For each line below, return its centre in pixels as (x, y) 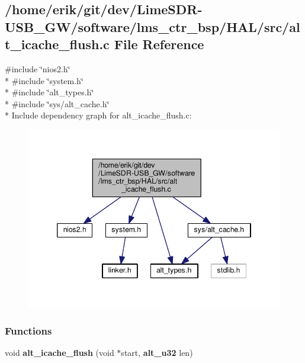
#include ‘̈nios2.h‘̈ (38, 68)
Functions (28, 330)
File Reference (159, 44)
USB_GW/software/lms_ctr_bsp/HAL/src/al (152, 26)
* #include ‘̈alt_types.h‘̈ (49, 92)
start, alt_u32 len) (157, 353)
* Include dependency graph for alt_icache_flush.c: (98, 115)
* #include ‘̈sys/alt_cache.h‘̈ (57, 103)
